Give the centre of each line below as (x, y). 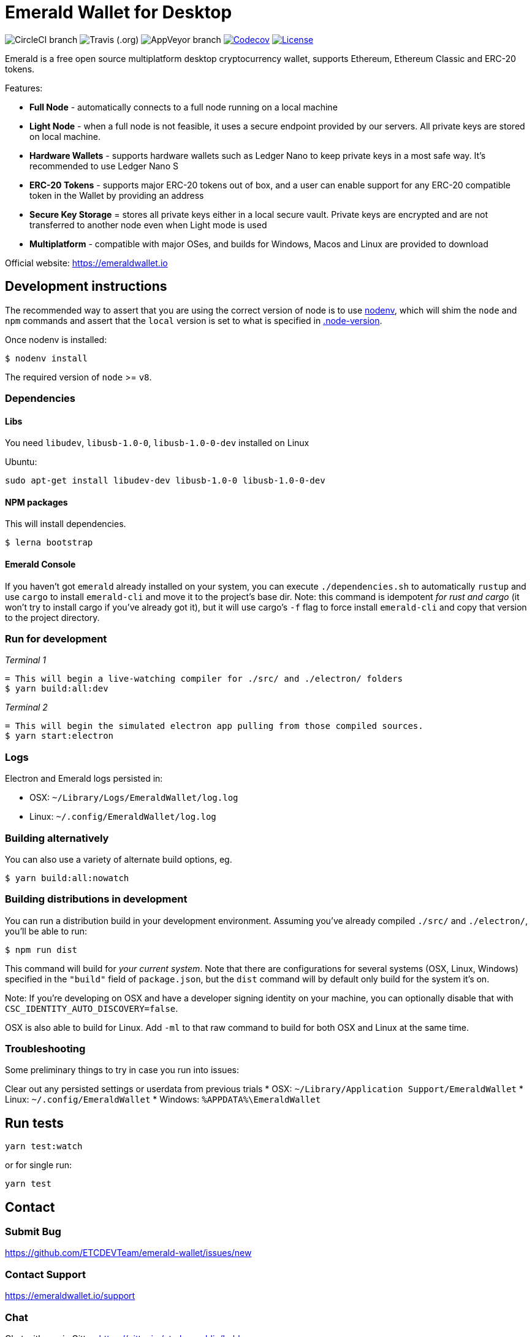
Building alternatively (57, 838)
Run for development (56, 639)
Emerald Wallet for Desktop (119, 12)
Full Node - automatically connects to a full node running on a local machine (184, 107)
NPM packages (36, 502)
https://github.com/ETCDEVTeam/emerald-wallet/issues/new (128, 1253)
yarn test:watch (44, 1146)
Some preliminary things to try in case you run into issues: (122, 1070)
